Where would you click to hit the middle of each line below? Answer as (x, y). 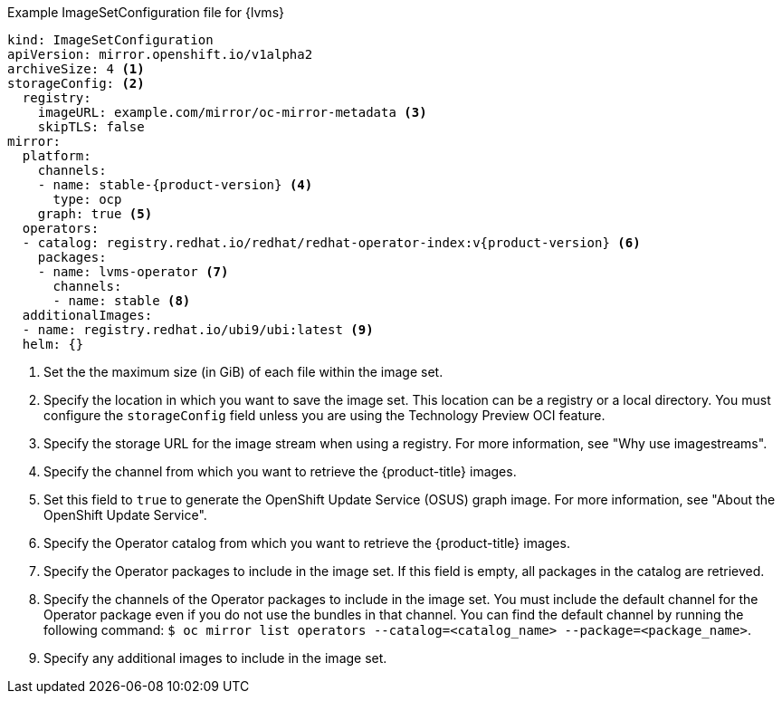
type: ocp (87, 199)
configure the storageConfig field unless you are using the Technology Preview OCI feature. (324, 415)
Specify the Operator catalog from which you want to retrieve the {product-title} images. (307, 543)
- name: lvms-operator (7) (133, 272)
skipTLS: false (91, 127)
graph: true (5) (95, 214)
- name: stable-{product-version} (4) (175, 185)
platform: (57, 156)
